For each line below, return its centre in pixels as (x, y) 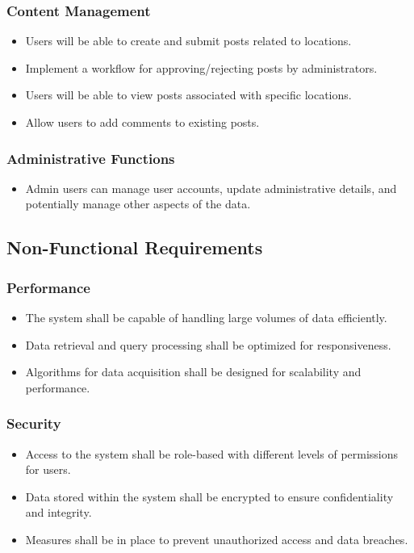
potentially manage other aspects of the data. (138, 204)
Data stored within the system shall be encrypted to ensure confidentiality (209, 496)
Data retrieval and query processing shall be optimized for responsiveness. (208, 344)
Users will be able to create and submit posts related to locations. (188, 41)
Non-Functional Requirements (135, 247)
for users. (48, 469)
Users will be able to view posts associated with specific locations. (188, 95)
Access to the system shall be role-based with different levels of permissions (212, 453)
